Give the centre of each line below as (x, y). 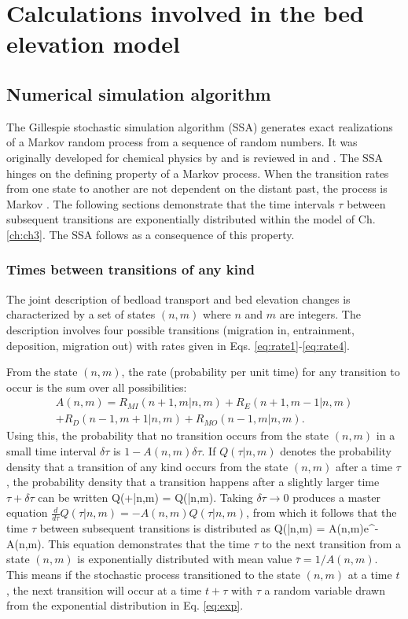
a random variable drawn (325, 590)
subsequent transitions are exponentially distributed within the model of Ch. (191, 219)
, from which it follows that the (322, 512)
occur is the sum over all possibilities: (97, 387)
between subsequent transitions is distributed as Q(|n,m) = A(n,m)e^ (207, 528)
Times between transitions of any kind (130, 269)
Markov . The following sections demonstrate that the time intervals (171, 203)
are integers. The (320, 314)
